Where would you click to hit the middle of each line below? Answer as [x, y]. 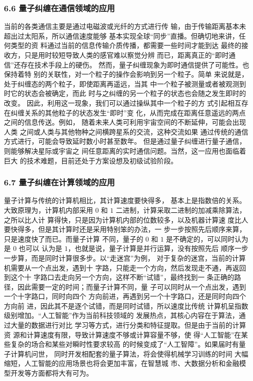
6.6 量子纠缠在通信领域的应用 [59, 8]
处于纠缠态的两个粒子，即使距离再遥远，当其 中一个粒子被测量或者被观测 [122, 83]
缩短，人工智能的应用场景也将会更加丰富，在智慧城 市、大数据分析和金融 [122, 363]
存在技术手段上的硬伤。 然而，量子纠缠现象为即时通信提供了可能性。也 [135, 64]
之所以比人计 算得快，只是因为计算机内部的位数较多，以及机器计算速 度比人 [126, 219]
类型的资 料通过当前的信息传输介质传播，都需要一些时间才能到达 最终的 [126, 45]
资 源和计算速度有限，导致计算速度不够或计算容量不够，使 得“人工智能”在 [123, 334]
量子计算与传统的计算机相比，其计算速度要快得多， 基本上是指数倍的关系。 [125, 200]
